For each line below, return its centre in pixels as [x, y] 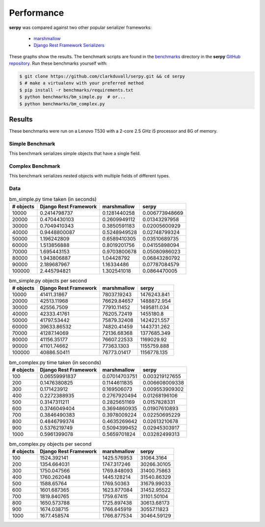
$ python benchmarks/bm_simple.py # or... [73, 97]
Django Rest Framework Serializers [69, 45]
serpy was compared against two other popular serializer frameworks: [80, 27]
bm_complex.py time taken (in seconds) [55, 362]
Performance [37, 13]
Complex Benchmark [35, 166]
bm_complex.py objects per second [50, 444]
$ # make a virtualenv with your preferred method [82, 83]
